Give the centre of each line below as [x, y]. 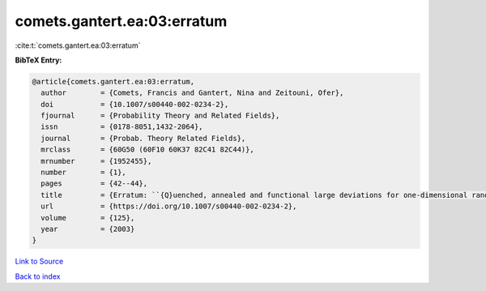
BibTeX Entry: [38, 60]
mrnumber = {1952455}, [96, 161]
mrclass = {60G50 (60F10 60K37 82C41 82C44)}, [147, 150]
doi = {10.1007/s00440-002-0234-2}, [135, 104]
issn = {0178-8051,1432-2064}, [122, 127]
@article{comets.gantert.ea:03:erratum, [113, 81]
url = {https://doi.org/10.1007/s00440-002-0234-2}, [169, 206]
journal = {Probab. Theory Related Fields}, [143, 138]
